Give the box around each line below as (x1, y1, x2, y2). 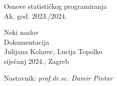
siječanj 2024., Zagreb (4, 56, 69, 66)
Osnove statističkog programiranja (4, 1, 107, 11)
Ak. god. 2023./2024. (4, 10, 67, 21)
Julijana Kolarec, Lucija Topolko (4, 46, 102, 57)
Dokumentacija (4, 36, 49, 47)
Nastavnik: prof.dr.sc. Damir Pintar (4, 72, 113, 83)
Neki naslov (4, 27, 39, 37)
